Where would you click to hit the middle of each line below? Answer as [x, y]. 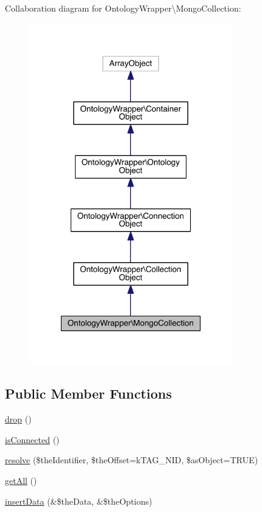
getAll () [21, 480]
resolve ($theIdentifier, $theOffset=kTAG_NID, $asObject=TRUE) [132, 460]
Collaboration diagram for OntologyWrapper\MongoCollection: [123, 8]
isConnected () [32, 439]
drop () [18, 419]
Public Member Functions [88, 393]
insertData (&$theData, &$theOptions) [79, 501]
